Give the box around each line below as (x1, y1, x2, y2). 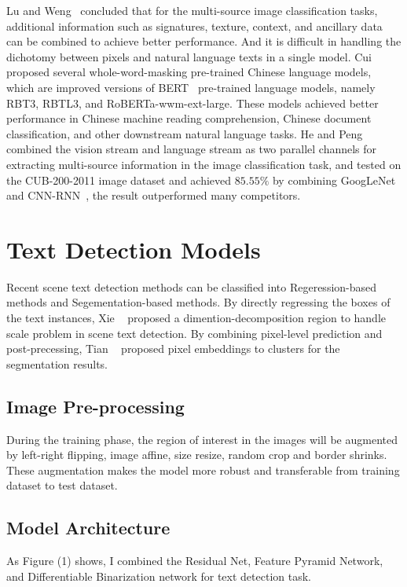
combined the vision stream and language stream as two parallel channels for (6, 141, 377, 157)
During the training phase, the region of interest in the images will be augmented (6, 431, 398, 447)
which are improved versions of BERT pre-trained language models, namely (6, 79, 376, 95)
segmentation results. (6, 355, 108, 372)
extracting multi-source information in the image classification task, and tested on (6, 156, 401, 172)
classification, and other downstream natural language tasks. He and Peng (6, 125, 363, 141)
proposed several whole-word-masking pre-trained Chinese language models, (6, 64, 372, 80)
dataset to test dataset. (6, 477, 118, 493)
